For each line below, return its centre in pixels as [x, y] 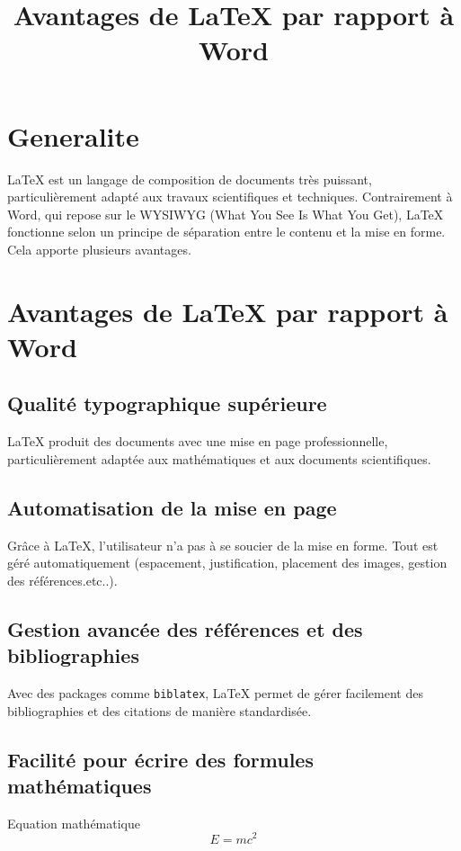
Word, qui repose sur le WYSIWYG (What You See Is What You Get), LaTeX [226, 214]
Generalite [73, 135]
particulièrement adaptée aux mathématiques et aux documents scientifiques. [219, 458]
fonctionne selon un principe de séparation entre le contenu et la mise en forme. [226, 232]
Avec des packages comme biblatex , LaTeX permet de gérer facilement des [215, 693]
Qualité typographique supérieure [167, 403]
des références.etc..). [62, 580]
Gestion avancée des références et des [185, 628]
